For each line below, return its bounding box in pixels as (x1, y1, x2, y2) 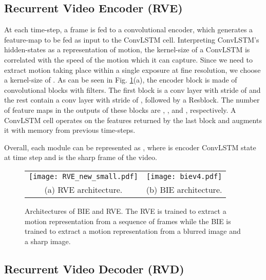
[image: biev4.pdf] (146, 172, 222, 181)
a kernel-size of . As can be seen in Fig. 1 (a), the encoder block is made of (4, 74, 237, 85)
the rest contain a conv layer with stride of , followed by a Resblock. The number (4, 94, 260, 105)
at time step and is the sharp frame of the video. (4, 152, 157, 163)
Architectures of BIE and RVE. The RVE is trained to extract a (25, 205, 226, 216)
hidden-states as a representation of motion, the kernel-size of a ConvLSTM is (4, 44, 250, 55)
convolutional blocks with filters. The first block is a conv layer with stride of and (4, 84, 261, 95)
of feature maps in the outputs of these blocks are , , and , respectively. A (4, 104, 236, 115)
